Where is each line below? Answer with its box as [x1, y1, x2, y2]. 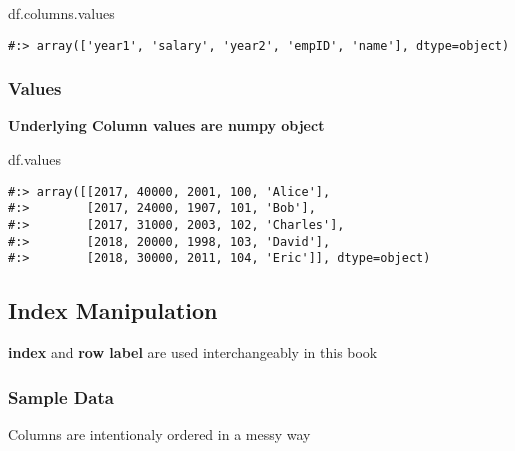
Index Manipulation [8, 295, 218, 326]
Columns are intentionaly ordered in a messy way [8, 423, 311, 444]
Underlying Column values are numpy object [8, 115, 325, 136]
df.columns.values [8, 3, 115, 23]
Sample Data [8, 384, 114, 409]
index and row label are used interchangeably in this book [8, 342, 378, 363]
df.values [8, 149, 61, 170]
